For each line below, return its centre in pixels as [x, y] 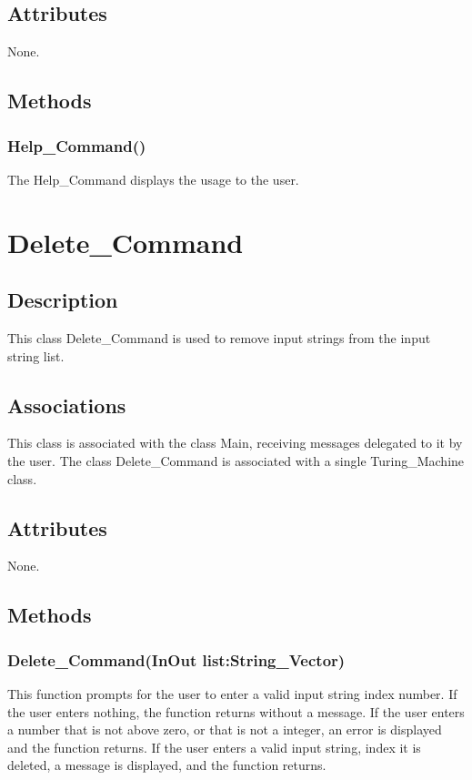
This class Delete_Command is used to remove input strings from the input [219, 337]
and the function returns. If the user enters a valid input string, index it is [214, 747]
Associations [67, 405]
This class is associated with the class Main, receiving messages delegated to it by [235, 443]
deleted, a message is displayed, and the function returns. [167, 765]
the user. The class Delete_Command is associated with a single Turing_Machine [236, 460]
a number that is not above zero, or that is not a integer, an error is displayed [225, 729]
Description [63, 300]
